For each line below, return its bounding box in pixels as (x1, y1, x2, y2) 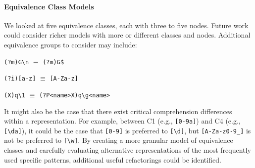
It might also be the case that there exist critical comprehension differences (4, 106, 232, 116)
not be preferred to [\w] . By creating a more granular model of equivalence (4, 135, 233, 145)
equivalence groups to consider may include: (4, 39, 137, 49)
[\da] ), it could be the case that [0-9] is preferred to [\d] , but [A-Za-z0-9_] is (4, 125, 251, 135)
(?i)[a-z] (4, 75, 36, 83)
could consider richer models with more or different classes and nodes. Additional (4, 30, 251, 40)
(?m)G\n (4, 58, 29, 66)
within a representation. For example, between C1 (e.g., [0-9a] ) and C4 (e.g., (4, 116, 241, 126)
